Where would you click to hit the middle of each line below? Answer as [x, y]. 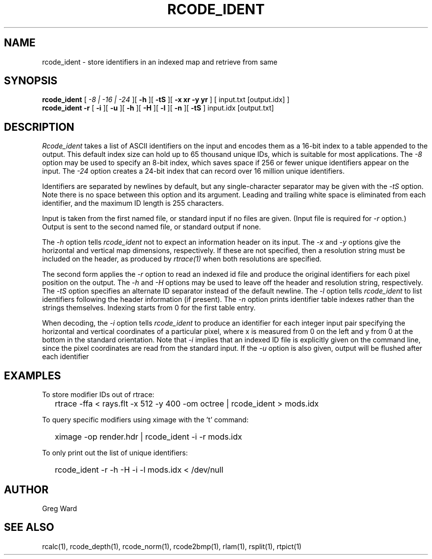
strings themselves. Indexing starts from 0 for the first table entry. [149, 308]
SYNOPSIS [31, 81]
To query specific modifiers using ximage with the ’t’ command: [145, 420]
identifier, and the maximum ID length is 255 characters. [133, 203]
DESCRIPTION [39, 127]
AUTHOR [26, 489]
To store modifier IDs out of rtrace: [98, 395]
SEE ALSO [29, 527]
